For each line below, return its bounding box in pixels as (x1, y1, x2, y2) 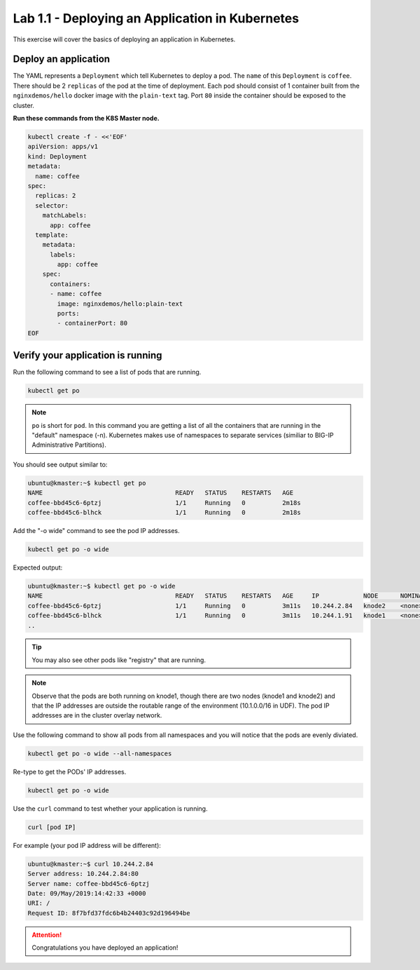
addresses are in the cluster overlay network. (31, 711, 162, 720)
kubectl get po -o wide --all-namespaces (27, 749, 172, 757)
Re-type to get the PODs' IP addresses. (13, 767, 127, 776)
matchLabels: (42, 211, 87, 220)
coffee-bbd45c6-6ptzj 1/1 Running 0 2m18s (27, 499, 301, 506)
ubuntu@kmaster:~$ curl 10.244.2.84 (27, 860, 154, 868)
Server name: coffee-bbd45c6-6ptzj (27, 880, 150, 887)
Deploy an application (13, 53, 111, 65)
